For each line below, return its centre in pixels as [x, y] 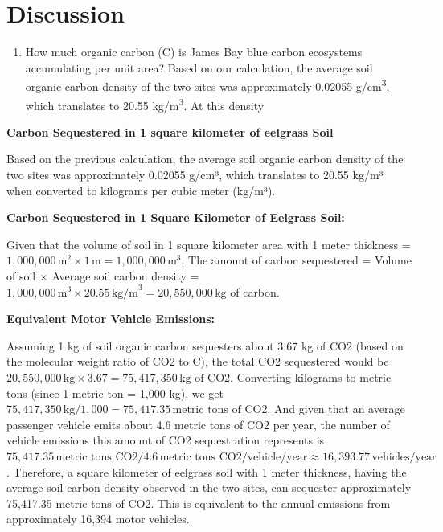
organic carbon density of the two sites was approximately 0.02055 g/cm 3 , [207, 85]
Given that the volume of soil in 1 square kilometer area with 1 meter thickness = [209, 244]
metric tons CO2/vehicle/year [234, 457]
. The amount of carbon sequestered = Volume [296, 260]
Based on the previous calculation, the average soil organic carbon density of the [205, 159]
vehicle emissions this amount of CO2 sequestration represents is [166, 440]
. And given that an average [336, 409]
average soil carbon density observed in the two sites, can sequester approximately [209, 487]
